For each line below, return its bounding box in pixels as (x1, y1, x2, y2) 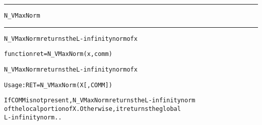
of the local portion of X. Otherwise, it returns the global (4, 105, 181, 112)
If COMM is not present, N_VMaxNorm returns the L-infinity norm (4, 97, 195, 104)
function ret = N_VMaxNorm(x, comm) (4, 50, 112, 58)
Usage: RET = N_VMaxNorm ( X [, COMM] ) (4, 81, 112, 89)
